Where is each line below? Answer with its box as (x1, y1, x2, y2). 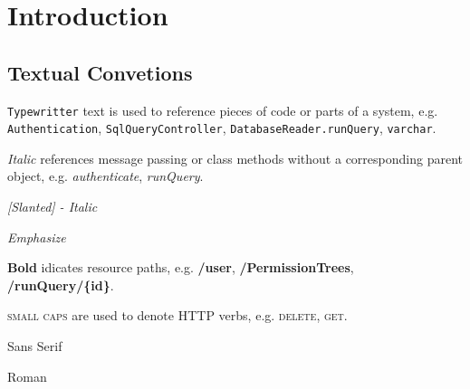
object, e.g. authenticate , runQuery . (7, 166, 204, 185)
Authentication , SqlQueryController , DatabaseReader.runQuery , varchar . (7, 119, 436, 138)
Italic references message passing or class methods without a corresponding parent (7, 148, 463, 167)
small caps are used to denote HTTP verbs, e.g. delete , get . (7, 306, 348, 325)
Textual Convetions (7, 58, 193, 86)
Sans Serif (7, 337, 62, 356)
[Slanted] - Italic (7, 197, 98, 216)
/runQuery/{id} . (7, 275, 114, 294)
